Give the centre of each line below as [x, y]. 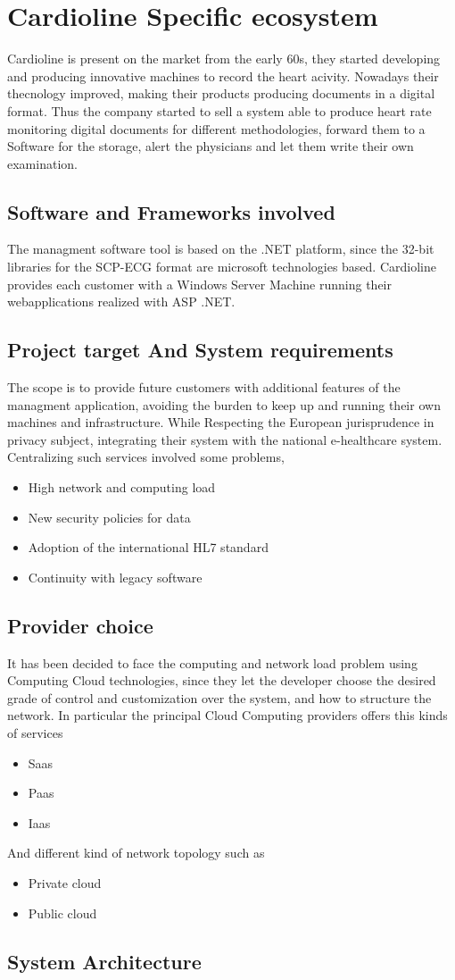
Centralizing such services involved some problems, [146, 457]
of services [35, 732]
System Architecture [104, 961]
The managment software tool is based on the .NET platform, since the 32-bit [221, 249]
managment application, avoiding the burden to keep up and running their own [224, 404]
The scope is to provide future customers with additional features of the [204, 387]
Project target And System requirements [200, 350]
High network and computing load [122, 487]
